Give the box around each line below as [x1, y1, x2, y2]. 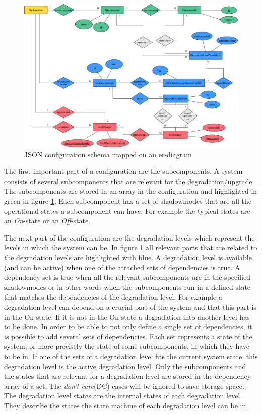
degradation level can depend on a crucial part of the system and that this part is [4, 301, 256, 312]
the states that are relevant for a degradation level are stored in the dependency [4, 371, 251, 381]
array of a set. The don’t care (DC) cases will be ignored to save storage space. [4, 380, 244, 391]
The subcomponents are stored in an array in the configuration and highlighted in [4, 186, 257, 196]
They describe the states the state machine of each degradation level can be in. [4, 400, 248, 410]
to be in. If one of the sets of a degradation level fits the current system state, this [4, 350, 258, 361]
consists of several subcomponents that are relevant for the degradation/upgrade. [4, 175, 254, 186]
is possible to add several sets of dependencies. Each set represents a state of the [4, 331, 252, 341]
